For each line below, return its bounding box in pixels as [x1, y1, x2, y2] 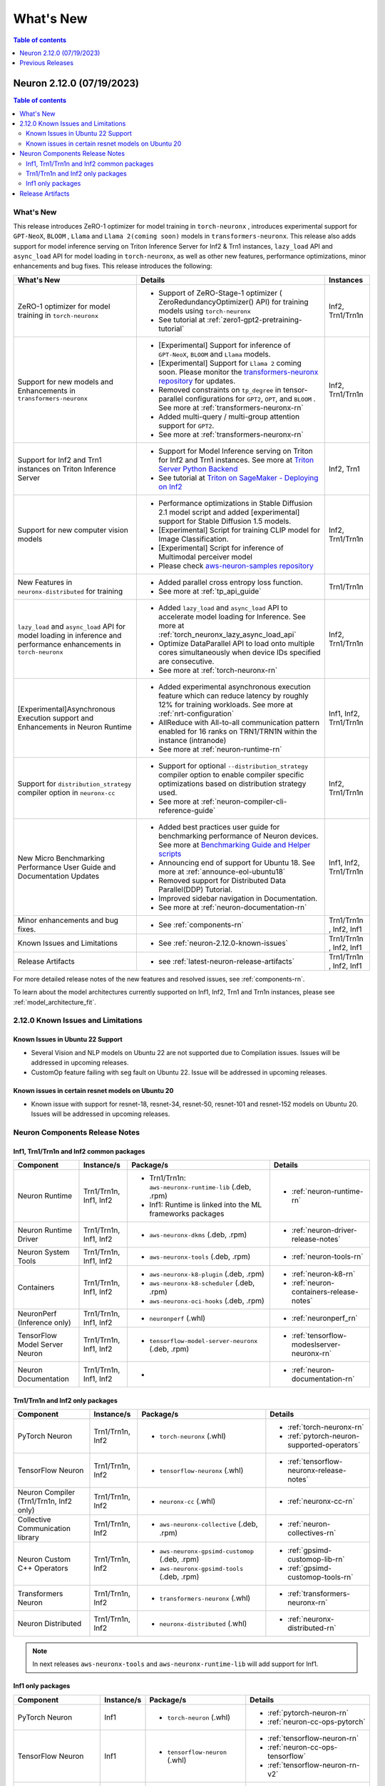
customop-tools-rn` [287, 1572, 354, 1582]
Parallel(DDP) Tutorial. [158, 884, 233, 894]
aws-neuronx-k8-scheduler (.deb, [149, 1278, 255, 1288]
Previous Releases [19, 59, 74, 67]
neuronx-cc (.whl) [159, 1497, 216, 1507]
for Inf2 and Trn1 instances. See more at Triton [158, 454, 314, 464]
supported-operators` [287, 1440, 361, 1450]
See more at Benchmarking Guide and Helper [158, 839, 311, 849]
